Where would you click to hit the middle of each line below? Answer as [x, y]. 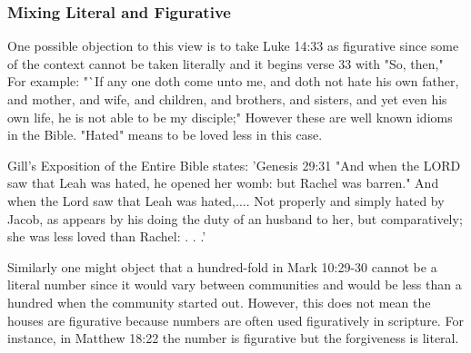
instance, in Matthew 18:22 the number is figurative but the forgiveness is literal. [233, 338]
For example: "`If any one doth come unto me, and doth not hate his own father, [233, 81]
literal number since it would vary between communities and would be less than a [235, 284]
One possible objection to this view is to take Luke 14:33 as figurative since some [233, 46]
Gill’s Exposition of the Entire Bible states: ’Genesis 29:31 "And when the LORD [234, 165]
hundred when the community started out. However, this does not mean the [219, 302]
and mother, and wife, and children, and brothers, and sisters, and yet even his [227, 99]
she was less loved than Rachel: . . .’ [107, 236]
